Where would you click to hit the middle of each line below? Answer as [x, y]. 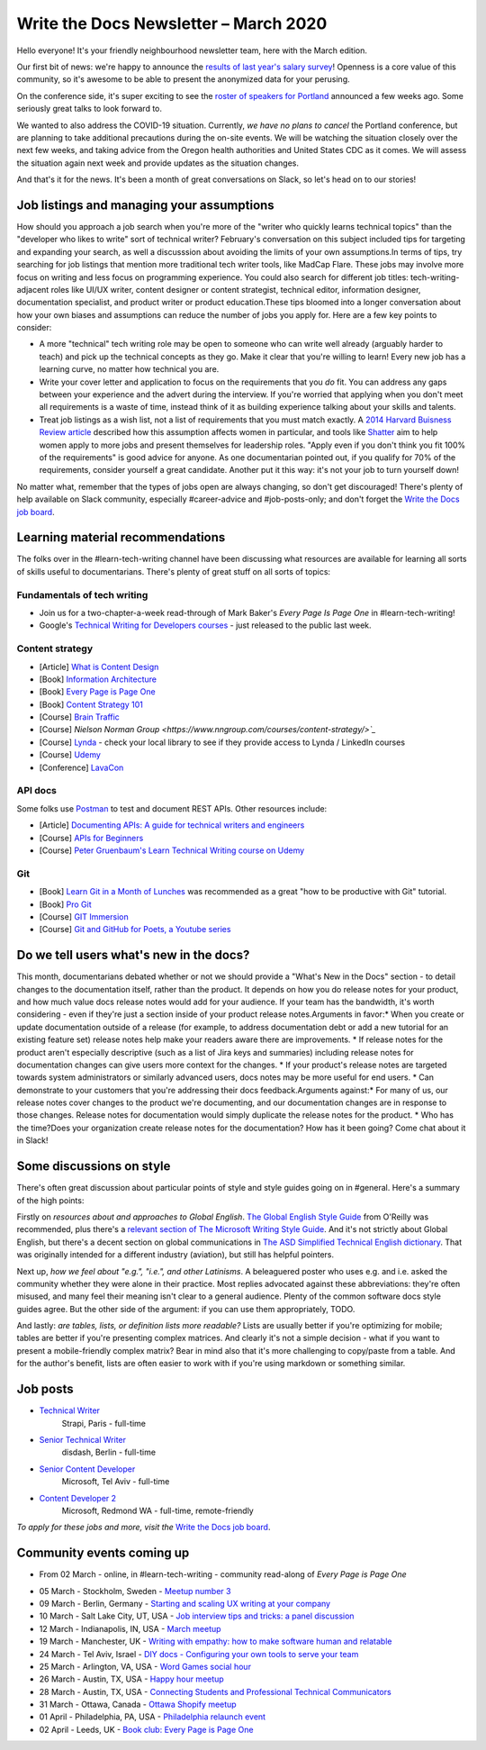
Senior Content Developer [87, 1469]
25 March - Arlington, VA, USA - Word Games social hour [145, 1666]
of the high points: [50, 1200]
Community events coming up [103, 1553]
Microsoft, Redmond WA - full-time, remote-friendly [157, 1510]
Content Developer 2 [78, 1498]
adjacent [33, 289]
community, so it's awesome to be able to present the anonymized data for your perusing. [183, 79]
